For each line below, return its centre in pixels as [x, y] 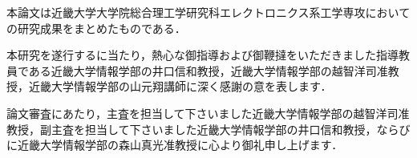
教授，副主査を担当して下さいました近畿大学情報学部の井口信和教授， [192, 129]
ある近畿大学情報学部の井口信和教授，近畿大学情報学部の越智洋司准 [208, 70]
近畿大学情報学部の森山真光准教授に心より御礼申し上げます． [180, 145]
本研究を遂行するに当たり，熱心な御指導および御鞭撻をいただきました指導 [203, 55]
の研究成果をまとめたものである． [96, 28]
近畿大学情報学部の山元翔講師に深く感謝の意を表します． [180, 86]
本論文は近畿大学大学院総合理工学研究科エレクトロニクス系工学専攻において [208, 12]
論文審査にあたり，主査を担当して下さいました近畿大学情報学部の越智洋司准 [208, 113]
